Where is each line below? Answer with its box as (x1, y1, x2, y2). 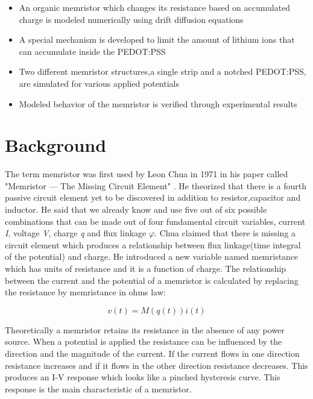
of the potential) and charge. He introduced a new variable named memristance (5, 250, 299, 263)
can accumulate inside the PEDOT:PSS (19, 45, 166, 57)
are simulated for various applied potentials (19, 77, 179, 89)
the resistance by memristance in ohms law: (5, 286, 166, 298)
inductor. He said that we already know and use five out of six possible (5, 203, 267, 216)
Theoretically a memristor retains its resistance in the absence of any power (5, 323, 285, 336)
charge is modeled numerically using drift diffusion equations (19, 13, 244, 25)
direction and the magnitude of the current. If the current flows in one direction (5, 347, 300, 359)
